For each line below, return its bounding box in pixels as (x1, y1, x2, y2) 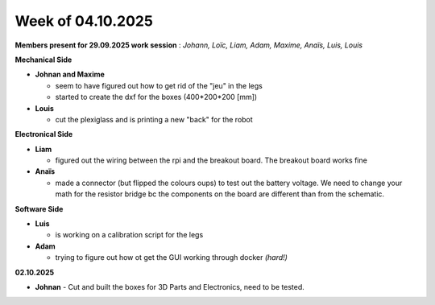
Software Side (14, 204, 64, 213)
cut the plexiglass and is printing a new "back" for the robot (55, 114, 253, 124)
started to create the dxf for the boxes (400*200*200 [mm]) (55, 93, 258, 102)
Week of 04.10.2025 (14, 12, 153, 30)
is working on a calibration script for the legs (55, 230, 204, 240)
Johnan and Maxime (35, 69, 105, 80)
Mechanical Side (14, 55, 72, 64)
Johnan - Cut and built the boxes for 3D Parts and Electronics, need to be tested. (35, 282, 305, 291)
